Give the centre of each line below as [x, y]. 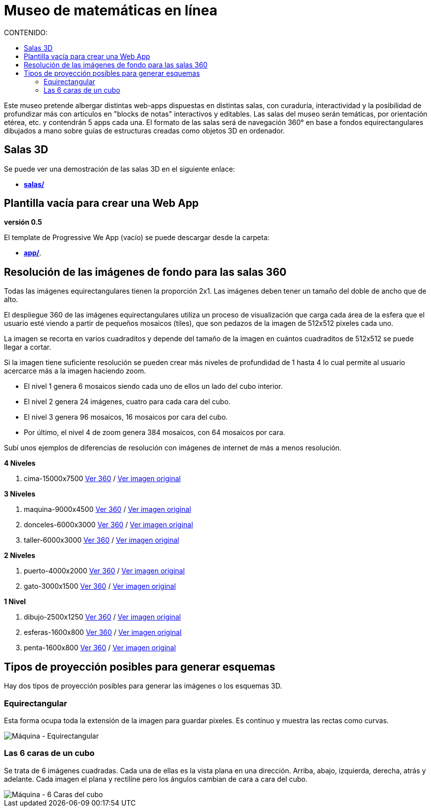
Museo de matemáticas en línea [111, 10]
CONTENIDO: [26, 32]
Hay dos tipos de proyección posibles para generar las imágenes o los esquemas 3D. [143, 686]
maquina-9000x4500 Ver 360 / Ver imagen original [108, 509]
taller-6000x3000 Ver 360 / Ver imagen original [102, 540]
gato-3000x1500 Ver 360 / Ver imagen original [100, 586]
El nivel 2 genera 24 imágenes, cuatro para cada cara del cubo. [127, 402]
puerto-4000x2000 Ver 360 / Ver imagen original [104, 571]
